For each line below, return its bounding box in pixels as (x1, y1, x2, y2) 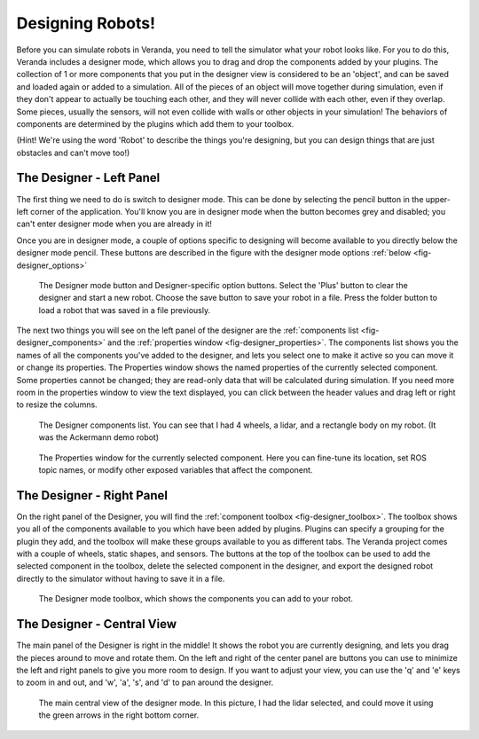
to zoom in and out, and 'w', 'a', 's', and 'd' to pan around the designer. (16, 677, 274, 688)
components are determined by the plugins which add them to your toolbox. (16, 118, 294, 129)
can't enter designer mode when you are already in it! (16, 218, 213, 230)
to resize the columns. (16, 399, 98, 410)
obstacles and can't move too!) (16, 147, 130, 158)
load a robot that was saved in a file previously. (38, 304, 211, 315)
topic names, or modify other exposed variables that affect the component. (38, 465, 313, 475)
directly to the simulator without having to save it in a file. (16, 573, 225, 584)
